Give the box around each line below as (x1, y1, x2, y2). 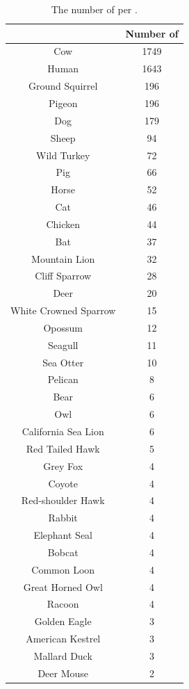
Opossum (43, 320, 83, 334)
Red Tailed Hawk (26, 441, 100, 455)
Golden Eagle (34, 614, 92, 629)
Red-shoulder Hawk (21, 493, 105, 508)
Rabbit (48, 510, 78, 525)
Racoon (47, 597, 79, 611)
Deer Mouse (38, 665, 89, 680)
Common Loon (31, 562, 95, 576)
